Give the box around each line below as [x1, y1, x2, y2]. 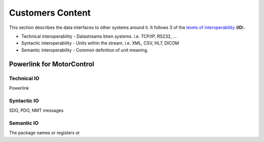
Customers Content [9, 7, 91, 18]
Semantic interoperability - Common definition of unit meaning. [21, 47, 149, 53]
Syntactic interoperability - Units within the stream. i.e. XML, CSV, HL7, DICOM [21, 40, 179, 46]
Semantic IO [9, 119, 39, 126]
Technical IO [9, 75, 40, 82]
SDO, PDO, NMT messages [9, 108, 64, 114]
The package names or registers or [9, 130, 80, 136]
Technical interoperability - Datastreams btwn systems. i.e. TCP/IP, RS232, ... [21, 33, 177, 39]
